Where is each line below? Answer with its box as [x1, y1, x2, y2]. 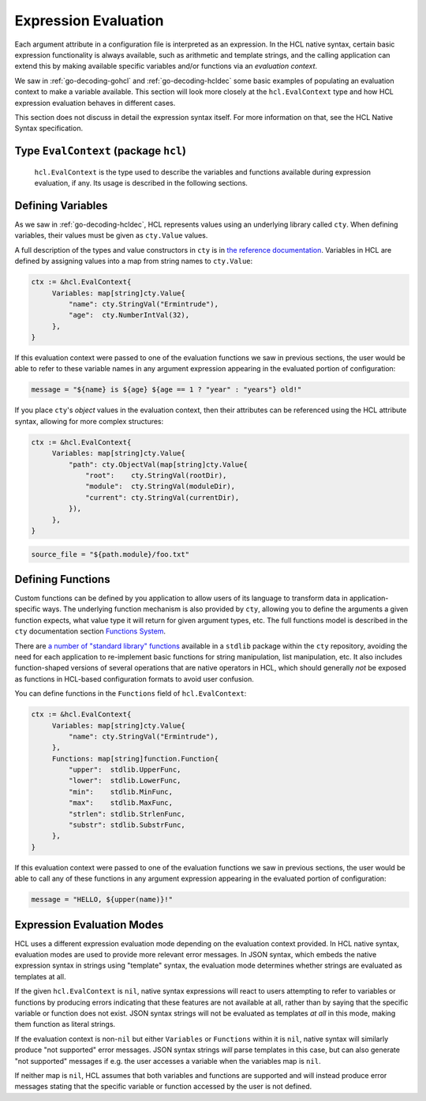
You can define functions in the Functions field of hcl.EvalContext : [14, 689, 247, 698]
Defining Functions [14, 573, 110, 586]
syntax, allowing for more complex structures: [14, 416, 164, 426]
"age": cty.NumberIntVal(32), [68, 310, 189, 320]
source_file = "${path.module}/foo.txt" [31, 550, 189, 558]
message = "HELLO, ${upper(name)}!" [31, 895, 174, 904]
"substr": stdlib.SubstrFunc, [68, 821, 185, 829]
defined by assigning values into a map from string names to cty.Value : [14, 257, 253, 266]
